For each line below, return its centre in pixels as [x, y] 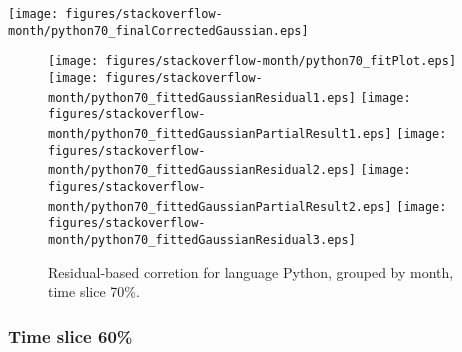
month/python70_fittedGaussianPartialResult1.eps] [220, 133]
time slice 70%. [94, 291]
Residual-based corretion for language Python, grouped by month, [251, 271]
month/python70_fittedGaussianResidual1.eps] [202, 97]
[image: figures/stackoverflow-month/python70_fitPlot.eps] [252, 61]
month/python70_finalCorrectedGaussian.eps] [158, 30]
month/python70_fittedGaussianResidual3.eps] [202, 239]
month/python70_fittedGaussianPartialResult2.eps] [220, 206]
